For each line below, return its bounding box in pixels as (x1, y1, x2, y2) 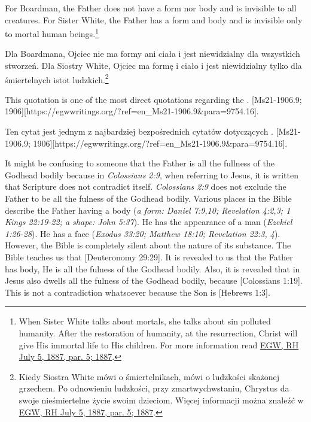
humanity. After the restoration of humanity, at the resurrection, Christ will (19, 326, 298, 339)
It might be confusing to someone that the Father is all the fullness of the (5, 157, 275, 169)
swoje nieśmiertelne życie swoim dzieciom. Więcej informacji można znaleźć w (19, 393, 304, 406)
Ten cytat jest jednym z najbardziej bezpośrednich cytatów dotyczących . (5, 125, 273, 138)
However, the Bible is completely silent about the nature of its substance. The (5, 239, 291, 251)
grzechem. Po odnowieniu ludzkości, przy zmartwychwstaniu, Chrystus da (19, 382, 289, 394)
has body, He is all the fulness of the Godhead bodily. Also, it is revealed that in (5, 262, 300, 275)
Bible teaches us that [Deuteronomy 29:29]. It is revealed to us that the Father (5, 251, 293, 263)
